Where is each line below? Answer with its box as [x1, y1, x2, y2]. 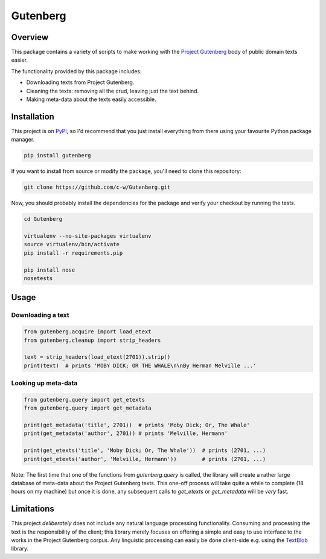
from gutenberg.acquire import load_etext [24, 329, 152, 335]
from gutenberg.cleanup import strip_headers [24, 336, 161, 344]
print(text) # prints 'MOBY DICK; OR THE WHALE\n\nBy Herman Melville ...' [24, 362, 257, 369]
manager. [11, 136, 35, 143]
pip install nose [24, 266, 75, 273]
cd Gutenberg [24, 215, 63, 223]
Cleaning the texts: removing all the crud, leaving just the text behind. [26, 87, 199, 94]
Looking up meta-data [11, 379, 78, 387]
